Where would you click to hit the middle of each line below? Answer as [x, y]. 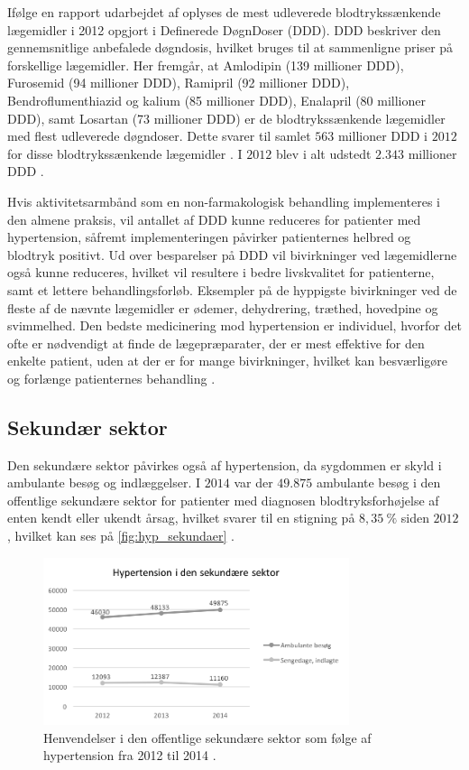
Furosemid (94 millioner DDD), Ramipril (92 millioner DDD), [179, 83]
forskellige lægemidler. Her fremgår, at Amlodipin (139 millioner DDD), [206, 65]
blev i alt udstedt [323, 153]
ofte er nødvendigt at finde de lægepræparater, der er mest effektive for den [216, 343]
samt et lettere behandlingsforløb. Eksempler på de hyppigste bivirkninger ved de [232, 289]
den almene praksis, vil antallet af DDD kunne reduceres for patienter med [214, 219]
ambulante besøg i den [378, 482]
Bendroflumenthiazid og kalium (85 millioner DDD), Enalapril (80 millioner [216, 100]
